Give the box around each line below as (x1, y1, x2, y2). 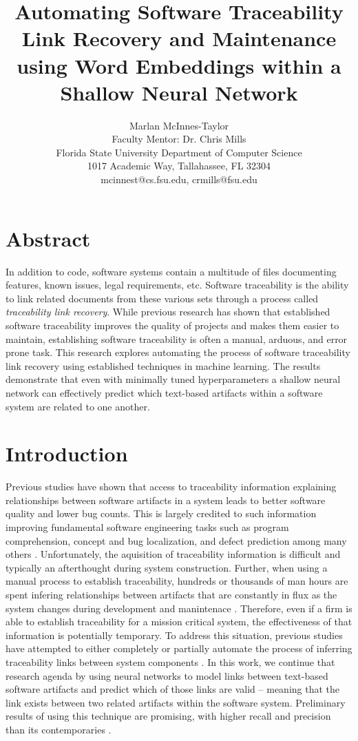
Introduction (6, 439, 128, 468)
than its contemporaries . (6, 722, 112, 736)
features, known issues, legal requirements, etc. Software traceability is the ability (6, 278, 349, 292)
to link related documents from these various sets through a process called (6, 291, 319, 305)
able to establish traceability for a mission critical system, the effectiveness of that (6, 614, 352, 629)
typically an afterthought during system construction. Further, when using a (6, 560, 328, 574)
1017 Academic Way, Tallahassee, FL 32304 (87, 158, 271, 173)
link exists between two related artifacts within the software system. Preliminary (6, 695, 346, 709)
